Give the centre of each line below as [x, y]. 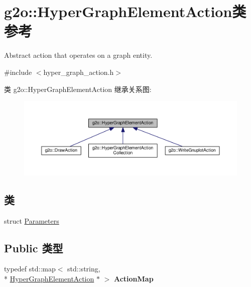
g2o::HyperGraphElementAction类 [125, 11]
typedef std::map [30, 269]
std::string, [84, 269]
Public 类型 [34, 248]
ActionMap [134, 278]
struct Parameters [32, 220]
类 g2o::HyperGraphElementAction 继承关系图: [78, 89]
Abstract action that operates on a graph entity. [78, 55]
